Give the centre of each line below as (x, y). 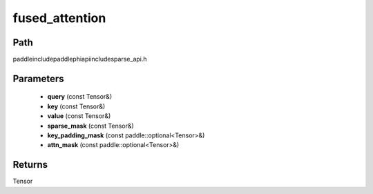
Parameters (38, 78)
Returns (30, 165)
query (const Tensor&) (80, 97)
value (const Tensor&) (79, 116)
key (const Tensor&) (76, 106)
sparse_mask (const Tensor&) (90, 126)
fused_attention (59, 18)
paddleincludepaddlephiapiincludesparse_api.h (80, 59)
